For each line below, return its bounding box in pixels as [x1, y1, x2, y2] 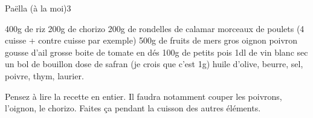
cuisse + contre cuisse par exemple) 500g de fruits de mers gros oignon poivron [5, 34, 298, 47]
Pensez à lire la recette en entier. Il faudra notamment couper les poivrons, [5, 90, 282, 102]
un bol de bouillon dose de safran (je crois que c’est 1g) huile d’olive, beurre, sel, [5, 57, 303, 70]
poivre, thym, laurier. [5, 69, 84, 82]
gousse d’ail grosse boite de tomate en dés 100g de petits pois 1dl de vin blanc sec [5, 45, 308, 58]
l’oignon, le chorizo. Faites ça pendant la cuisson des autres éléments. [5, 102, 261, 114]
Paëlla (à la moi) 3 [5, 2, 71, 14]
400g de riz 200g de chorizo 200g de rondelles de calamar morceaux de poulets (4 [5, 22, 305, 34]
